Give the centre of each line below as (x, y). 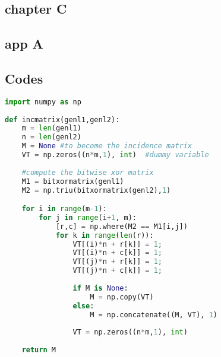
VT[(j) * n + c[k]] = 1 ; (117, 271)
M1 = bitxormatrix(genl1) (73, 181)
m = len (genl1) (51, 128)
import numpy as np (43, 102)
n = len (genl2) (51, 137)
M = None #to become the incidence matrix (107, 146)
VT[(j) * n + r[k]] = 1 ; (117, 262)
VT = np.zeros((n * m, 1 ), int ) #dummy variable (115, 155)
